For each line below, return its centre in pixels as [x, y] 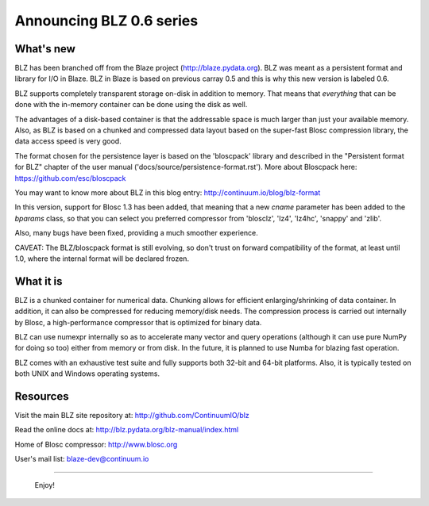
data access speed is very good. [68, 141]
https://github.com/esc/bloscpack [70, 178]
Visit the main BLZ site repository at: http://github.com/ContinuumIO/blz [132, 416]
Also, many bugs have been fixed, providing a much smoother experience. [136, 233]
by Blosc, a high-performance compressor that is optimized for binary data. [138, 322]
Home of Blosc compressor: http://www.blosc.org [96, 444]
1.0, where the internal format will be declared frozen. [102, 259]
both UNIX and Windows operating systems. [87, 374]
